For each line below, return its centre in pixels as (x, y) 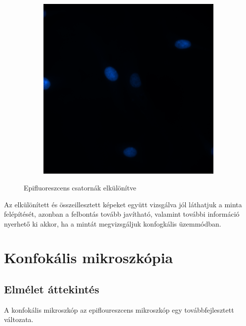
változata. (19, 319)
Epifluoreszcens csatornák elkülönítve (80, 187)
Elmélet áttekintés (52, 289)
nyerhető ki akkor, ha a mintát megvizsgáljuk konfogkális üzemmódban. (113, 223)
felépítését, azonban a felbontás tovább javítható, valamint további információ (122, 214)
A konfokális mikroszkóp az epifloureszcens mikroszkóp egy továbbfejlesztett (119, 309)
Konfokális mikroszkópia (89, 257)
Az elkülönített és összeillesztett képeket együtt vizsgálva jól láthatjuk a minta (123, 204)
